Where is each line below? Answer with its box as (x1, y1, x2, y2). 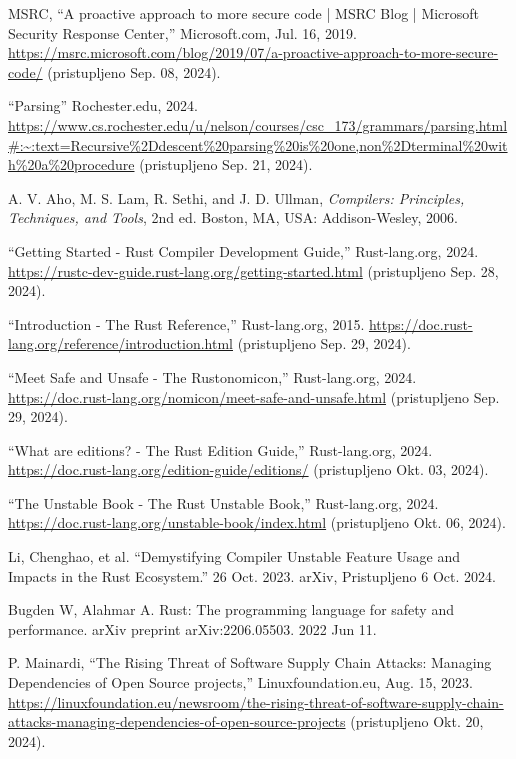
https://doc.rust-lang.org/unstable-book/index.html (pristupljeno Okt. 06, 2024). (8, 512, 506, 533)
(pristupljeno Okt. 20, (350, 711, 484, 732)
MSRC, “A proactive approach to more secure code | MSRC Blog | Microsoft (8, 3, 480, 23)
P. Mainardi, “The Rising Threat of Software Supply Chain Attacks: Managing (8, 652, 492, 673)
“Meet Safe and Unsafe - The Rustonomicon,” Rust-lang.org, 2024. (8, 366, 417, 387)
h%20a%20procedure (8, 154, 135, 175)
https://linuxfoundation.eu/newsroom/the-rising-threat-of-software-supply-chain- (8, 691, 504, 712)
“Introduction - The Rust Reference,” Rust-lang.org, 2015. (8, 313, 365, 334)
